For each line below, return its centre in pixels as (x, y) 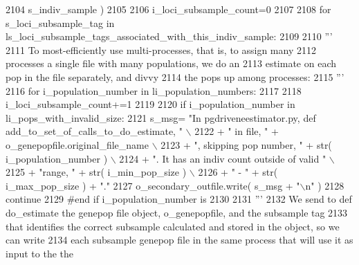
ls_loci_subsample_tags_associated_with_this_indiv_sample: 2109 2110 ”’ (169, 36)
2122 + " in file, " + (237, 131)
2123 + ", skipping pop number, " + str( (246, 144)
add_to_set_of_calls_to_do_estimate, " (94, 131)
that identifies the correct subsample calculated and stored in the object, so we (173, 226)
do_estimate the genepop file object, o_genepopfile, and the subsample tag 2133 (177, 212)
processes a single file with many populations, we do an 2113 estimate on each (171, 63)
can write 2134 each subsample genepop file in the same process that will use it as (179, 240)
